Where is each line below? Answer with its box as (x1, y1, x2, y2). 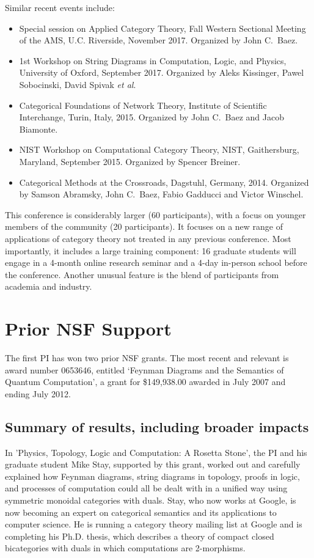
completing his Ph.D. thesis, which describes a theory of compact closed (5, 529, 274, 542)
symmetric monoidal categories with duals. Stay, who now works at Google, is (5, 493, 296, 506)
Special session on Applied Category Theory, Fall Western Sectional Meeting (19, 21, 306, 34)
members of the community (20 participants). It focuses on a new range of (5, 220, 283, 233)
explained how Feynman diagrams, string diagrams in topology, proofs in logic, (5, 469, 300, 482)
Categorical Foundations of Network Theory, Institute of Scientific (19, 98, 267, 111)
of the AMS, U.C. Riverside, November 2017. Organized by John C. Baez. (19, 34, 298, 46)
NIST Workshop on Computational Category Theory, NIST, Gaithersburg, (19, 143, 299, 156)
